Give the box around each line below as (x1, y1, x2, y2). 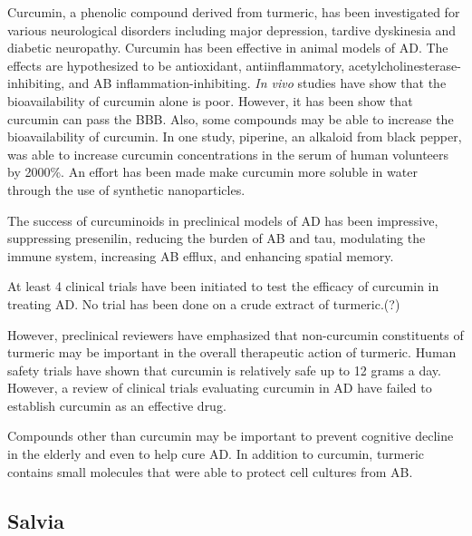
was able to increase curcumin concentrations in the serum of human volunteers (7, 144, 449, 163)
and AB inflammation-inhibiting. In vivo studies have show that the (68, 73, 447, 93)
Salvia (7, 506, 65, 534)
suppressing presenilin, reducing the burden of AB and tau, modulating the (7, 229, 426, 248)
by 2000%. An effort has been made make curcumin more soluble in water (7, 162, 418, 181)
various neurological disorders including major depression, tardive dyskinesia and (7, 20, 457, 39)
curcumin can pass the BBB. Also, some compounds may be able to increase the (7, 109, 454, 128)
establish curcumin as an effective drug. (7, 395, 226, 414)
